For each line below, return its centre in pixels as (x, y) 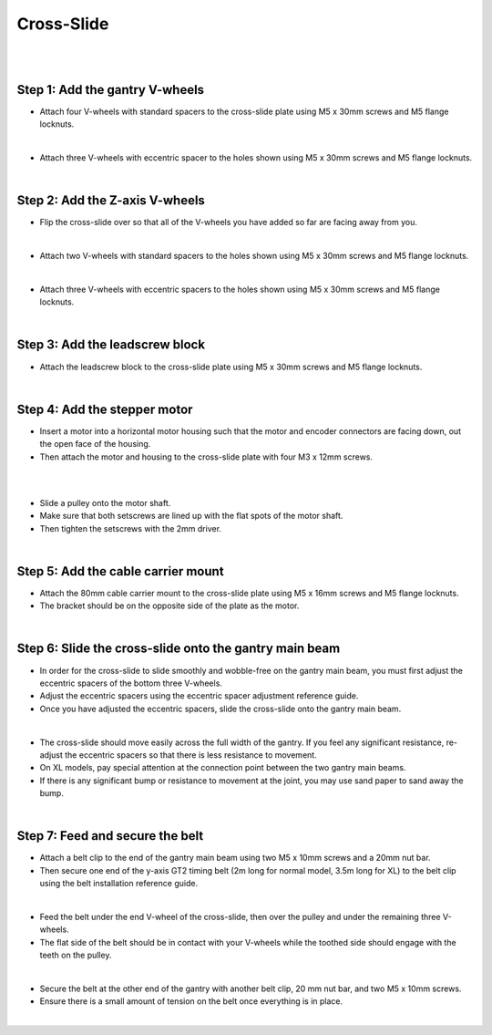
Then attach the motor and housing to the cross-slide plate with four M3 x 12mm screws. (206, 457)
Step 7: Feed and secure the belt (110, 836)
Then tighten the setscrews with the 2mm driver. (131, 528)
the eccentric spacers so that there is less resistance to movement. (191, 755)
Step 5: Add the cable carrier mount (120, 571)
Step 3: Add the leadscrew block (111, 345)
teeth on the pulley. (76, 955)
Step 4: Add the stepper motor (105, 409)
